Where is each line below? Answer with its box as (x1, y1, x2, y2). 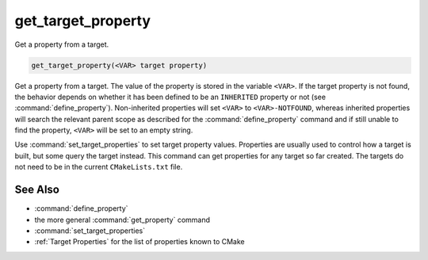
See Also (14, 183, 59, 197)
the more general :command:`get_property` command (34, 215, 210, 224)
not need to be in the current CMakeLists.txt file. (14, 162, 183, 172)
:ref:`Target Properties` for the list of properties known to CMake (34, 237, 245, 247)
